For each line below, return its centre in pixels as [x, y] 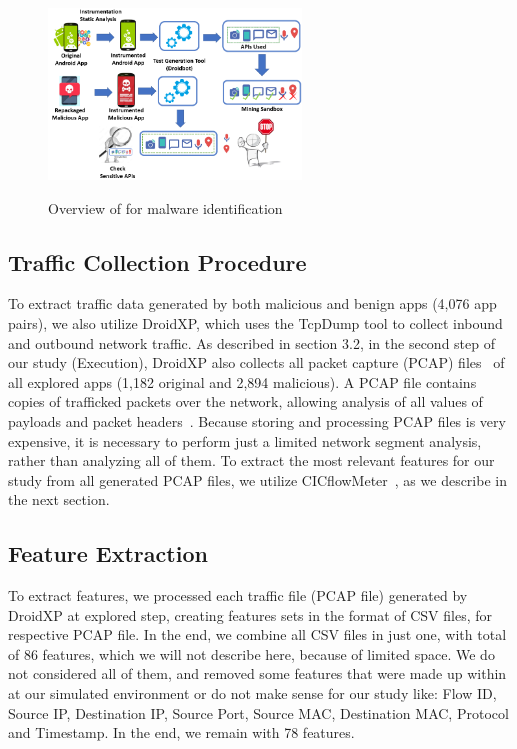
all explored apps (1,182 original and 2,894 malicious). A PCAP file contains [242, 381]
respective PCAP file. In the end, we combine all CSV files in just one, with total [257, 634]
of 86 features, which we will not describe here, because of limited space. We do [251, 653]
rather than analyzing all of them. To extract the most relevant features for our [251, 460]
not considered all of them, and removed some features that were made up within [257, 673]
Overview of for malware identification [165, 207]
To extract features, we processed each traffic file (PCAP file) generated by [238, 595]
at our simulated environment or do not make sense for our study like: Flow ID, [252, 693]
